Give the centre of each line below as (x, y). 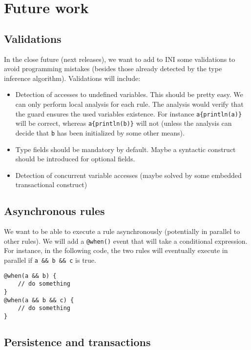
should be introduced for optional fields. (75, 159)
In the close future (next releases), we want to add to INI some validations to (120, 59)
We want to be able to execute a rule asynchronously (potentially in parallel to (122, 231)
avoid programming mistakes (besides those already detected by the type (113, 68)
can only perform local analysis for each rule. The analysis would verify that (129, 104)
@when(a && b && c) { (39, 300)
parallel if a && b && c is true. (50, 260)
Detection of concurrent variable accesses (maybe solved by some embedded (128, 175)
